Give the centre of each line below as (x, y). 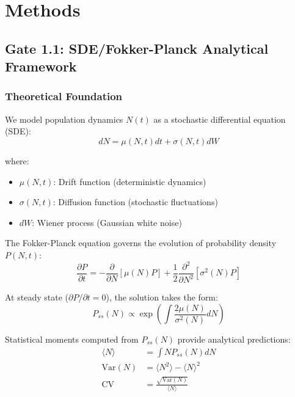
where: (17, 160)
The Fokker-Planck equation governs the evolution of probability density (141, 243)
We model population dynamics (64, 119)
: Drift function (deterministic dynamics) (130, 181)
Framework (41, 66)
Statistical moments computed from (72, 339)
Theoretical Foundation (64, 96)
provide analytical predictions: (234, 339)
